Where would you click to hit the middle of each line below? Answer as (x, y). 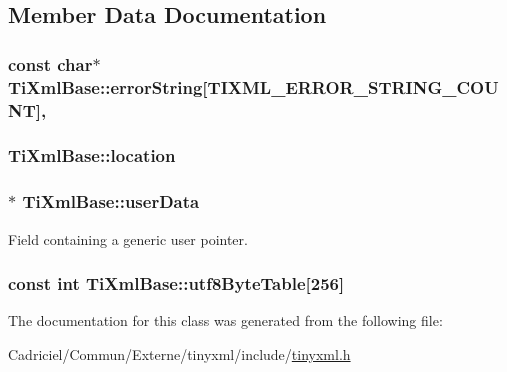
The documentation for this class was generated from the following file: (225, 320)
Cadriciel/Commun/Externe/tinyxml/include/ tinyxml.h (179, 353)
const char (50, 63)
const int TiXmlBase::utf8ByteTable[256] (176, 283)
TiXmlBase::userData (111, 201)
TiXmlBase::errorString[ (108, 86)
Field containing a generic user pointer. (128, 238)
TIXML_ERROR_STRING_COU (353, 86)
